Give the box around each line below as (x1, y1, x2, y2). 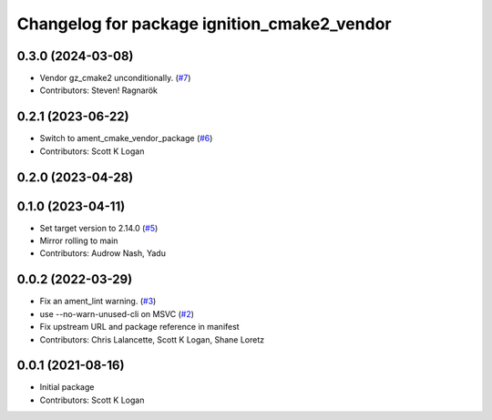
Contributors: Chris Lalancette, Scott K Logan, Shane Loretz (39, 333, 264, 345)
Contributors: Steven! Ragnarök (39, 85, 159, 96)
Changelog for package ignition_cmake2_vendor (16, 14, 392, 34)
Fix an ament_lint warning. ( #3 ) (39, 296, 157, 307)
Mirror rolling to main (39, 235, 118, 246)
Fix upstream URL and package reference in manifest (39, 322, 241, 333)
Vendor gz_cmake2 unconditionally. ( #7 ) (39, 73, 191, 84)
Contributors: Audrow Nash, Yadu (39, 248, 166, 259)
